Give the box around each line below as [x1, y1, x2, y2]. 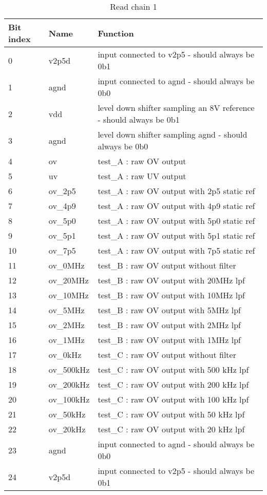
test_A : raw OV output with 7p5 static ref [98, 244, 255, 256]
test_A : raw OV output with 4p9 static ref [98, 200, 255, 212]
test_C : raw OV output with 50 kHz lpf [98, 408, 245, 420]
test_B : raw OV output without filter [98, 259, 236, 271]
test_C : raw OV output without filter [98, 349, 236, 360]
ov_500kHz [48, 364, 90, 375]
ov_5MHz [48, 304, 85, 316]
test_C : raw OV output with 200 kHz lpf [98, 378, 249, 390]
